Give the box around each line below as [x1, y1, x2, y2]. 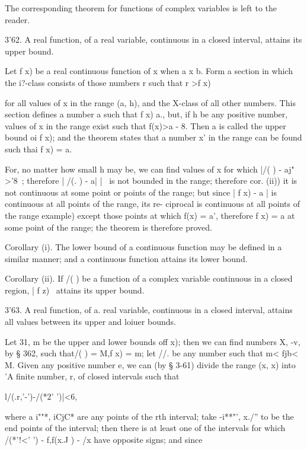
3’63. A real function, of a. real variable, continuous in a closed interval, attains [5, 304, 293, 316]
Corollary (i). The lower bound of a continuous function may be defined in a [5, 241, 282, 253]
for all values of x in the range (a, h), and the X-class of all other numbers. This [5, 96, 296, 108]
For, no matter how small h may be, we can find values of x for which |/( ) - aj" [5, 162, 295, 175]
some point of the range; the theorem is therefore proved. [5, 221, 212, 233]
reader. [5, 13, 30, 25]
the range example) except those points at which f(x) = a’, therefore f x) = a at [5, 209, 295, 221]
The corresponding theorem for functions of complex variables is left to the [5, 2, 277, 14]
